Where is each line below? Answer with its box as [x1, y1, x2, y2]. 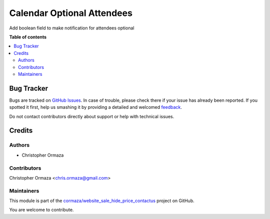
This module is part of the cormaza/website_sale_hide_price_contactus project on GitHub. [9, 198, 194, 204]
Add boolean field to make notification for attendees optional [9, 25, 134, 31]
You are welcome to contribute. [9, 207, 74, 213]
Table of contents [9, 34, 47, 40]
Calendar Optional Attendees [9, 7, 132, 18]
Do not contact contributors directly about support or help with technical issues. [9, 113, 174, 119]
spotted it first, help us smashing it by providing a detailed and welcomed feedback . [9, 104, 182, 110]
